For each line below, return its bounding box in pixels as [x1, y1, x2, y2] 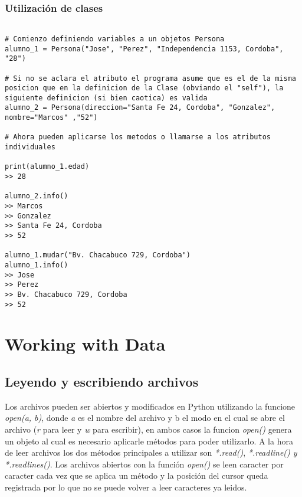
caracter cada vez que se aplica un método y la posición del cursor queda [5, 469, 268, 482]
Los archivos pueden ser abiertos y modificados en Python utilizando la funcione [5, 400, 296, 412]
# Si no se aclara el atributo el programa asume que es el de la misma [5, 74, 296, 83]
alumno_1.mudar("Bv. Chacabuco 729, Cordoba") [5, 251, 191, 260]
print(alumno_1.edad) [5, 162, 90, 171]
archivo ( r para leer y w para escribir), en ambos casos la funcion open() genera [5, 423, 292, 436]
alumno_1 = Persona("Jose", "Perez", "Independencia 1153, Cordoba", [5, 44, 284, 53]
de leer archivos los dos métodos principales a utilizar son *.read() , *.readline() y [5, 446, 297, 459]
